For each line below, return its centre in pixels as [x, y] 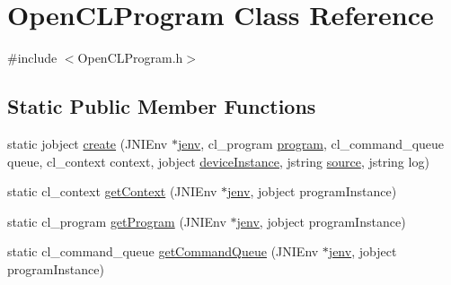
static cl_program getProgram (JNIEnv [117, 221]
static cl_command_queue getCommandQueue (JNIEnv [163, 251]
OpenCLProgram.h [130, 58]
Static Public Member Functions [162, 106]
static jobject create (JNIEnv [88, 143]
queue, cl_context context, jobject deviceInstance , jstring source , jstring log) [218, 161]
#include [32, 58]
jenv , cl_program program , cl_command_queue [311, 143]
